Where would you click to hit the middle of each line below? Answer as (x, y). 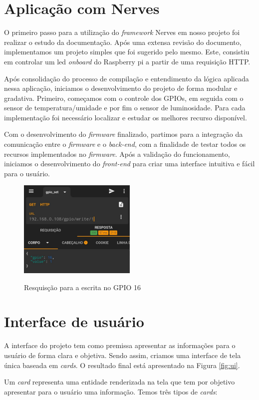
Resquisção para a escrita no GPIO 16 (83, 287)
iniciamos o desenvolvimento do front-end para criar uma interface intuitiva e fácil (129, 164)
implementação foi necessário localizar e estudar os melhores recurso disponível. (126, 117)
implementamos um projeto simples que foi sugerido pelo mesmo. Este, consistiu (127, 52)
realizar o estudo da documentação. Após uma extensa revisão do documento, (123, 42)
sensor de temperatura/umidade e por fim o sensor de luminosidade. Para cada (125, 108)
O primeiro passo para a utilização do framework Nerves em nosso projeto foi (122, 32)
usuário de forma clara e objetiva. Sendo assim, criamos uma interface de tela (123, 355)
